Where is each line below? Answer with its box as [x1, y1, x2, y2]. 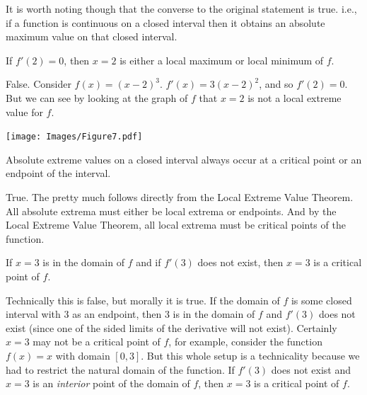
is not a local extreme [247, 90, 342, 105]
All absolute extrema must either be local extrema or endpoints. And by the [6, 203, 337, 218]
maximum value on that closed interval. [6, 29, 177, 44]
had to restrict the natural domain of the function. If [6, 362, 235, 377]
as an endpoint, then [72, 307, 162, 321]
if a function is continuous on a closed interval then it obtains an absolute [6, 15, 325, 30]
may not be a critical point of [33, 334, 161, 349]
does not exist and [271, 362, 351, 377]
